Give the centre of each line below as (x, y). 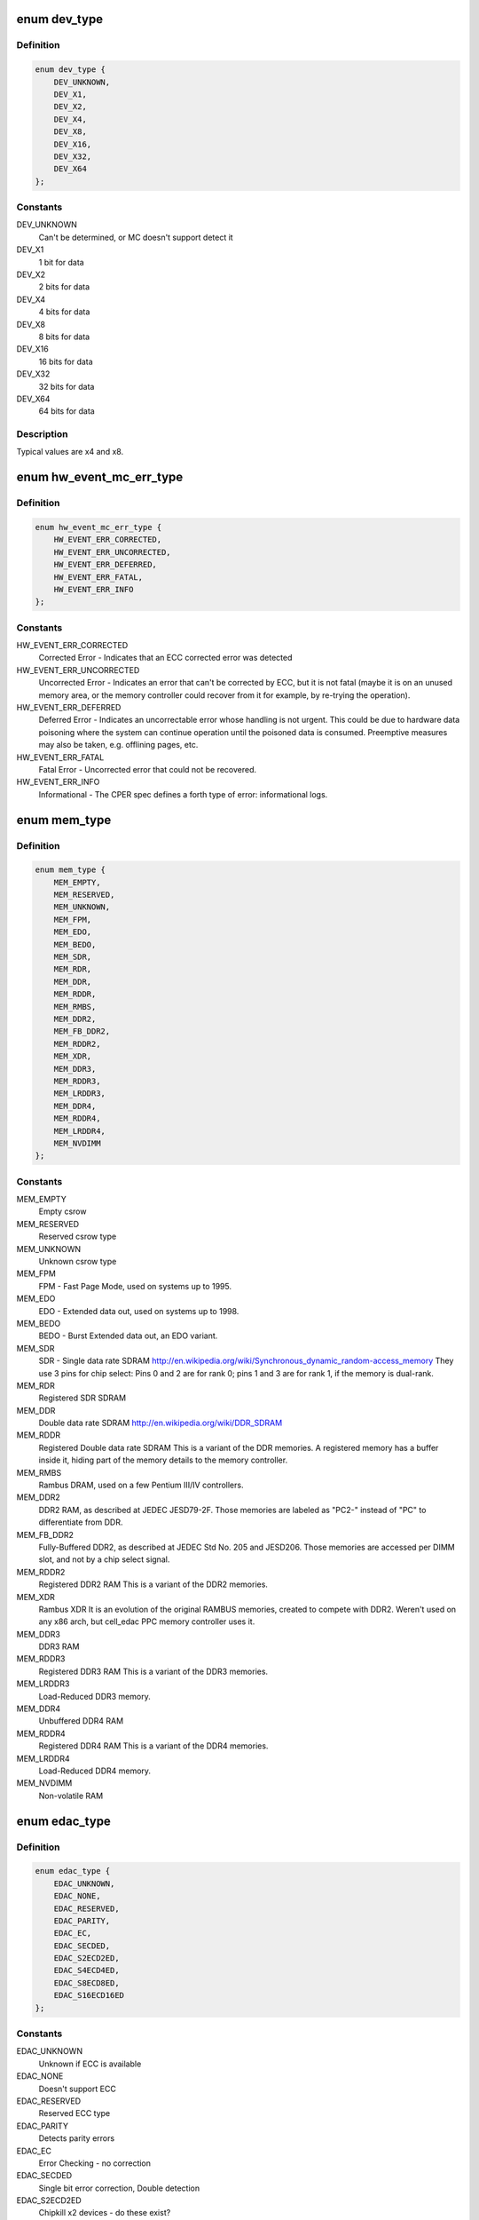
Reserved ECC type (75, 2113)
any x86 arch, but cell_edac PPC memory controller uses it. (147, 1621)
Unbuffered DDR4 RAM (81, 1721)
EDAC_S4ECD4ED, (86, 1970)
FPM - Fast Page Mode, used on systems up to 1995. (135, 1286)
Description (42, 434)
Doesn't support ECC (78, 2089)
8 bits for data (64, 337)
